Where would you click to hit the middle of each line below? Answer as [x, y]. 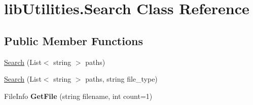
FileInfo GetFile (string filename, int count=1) [78, 96]
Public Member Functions [74, 40]
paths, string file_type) [121, 79]
